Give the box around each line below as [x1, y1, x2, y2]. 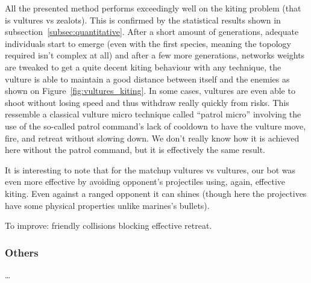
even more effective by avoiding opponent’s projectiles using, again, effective [5, 175, 285, 188]
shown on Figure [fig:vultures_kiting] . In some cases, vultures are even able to [5, 84, 295, 97]
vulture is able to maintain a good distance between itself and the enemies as [5, 72, 290, 85]
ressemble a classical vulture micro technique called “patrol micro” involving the [5, 108, 301, 120]
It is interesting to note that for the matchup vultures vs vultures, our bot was [5, 163, 296, 176]
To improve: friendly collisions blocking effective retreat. [5, 219, 212, 232]
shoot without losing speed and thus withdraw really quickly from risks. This [5, 96, 289, 108]
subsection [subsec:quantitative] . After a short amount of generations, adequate [5, 25, 299, 38]
